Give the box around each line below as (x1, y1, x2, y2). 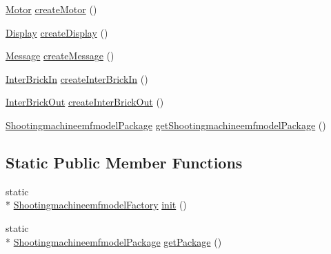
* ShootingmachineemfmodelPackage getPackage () (6, 234, 222, 248)
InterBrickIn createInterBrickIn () (6, 71, 148, 86)
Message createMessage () (6, 48, 114, 63)
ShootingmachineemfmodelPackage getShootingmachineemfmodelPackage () (6, 117, 326, 132)
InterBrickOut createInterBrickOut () (6, 95, 164, 109)
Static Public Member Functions (6, 151, 243, 173)
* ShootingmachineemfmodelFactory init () (6, 197, 187, 212)
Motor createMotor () (6, 2, 97, 16)
